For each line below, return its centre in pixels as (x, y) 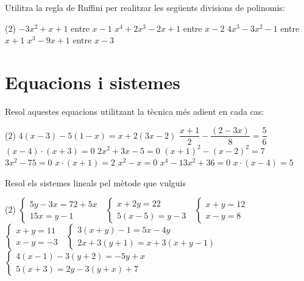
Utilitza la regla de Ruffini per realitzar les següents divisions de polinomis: (145, 7)
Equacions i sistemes (93, 82)
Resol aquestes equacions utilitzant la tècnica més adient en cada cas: (135, 111)
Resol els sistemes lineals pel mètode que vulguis (96, 182)
